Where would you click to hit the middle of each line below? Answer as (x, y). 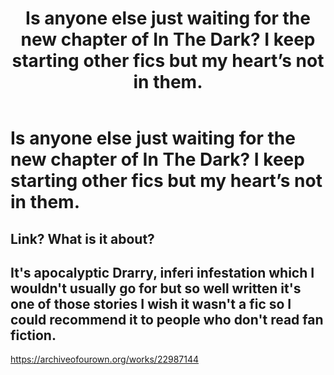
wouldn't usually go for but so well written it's (156, 288)
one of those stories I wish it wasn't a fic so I (151, 303)
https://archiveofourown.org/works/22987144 (105, 359)
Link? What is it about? (82, 238)
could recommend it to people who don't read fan (167, 319)
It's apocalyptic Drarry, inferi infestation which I (162, 272)
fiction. (33, 335)
